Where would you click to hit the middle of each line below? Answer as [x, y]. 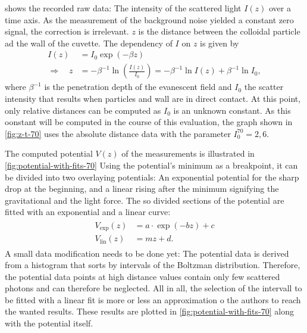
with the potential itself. [49, 323]
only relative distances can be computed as [83, 110]
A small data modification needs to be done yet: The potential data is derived [147, 253]
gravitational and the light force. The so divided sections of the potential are [145, 200]
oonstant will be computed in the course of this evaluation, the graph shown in [149, 122]
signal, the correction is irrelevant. [67, 31]
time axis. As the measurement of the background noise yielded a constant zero [149, 19]
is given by [220, 43]
